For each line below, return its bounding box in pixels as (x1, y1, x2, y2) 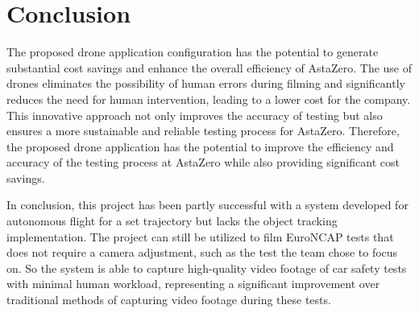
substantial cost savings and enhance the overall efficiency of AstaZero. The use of (6, 59, 413, 76)
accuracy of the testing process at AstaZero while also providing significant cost (6, 154, 400, 171)
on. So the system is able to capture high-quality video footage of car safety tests (6, 259, 407, 276)
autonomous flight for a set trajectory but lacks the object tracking (6, 212, 338, 229)
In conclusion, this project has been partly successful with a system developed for (6, 196, 409, 213)
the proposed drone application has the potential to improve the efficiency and (6, 138, 394, 154)
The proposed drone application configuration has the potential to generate (6, 43, 379, 60)
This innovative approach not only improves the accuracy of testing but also (6, 106, 383, 123)
